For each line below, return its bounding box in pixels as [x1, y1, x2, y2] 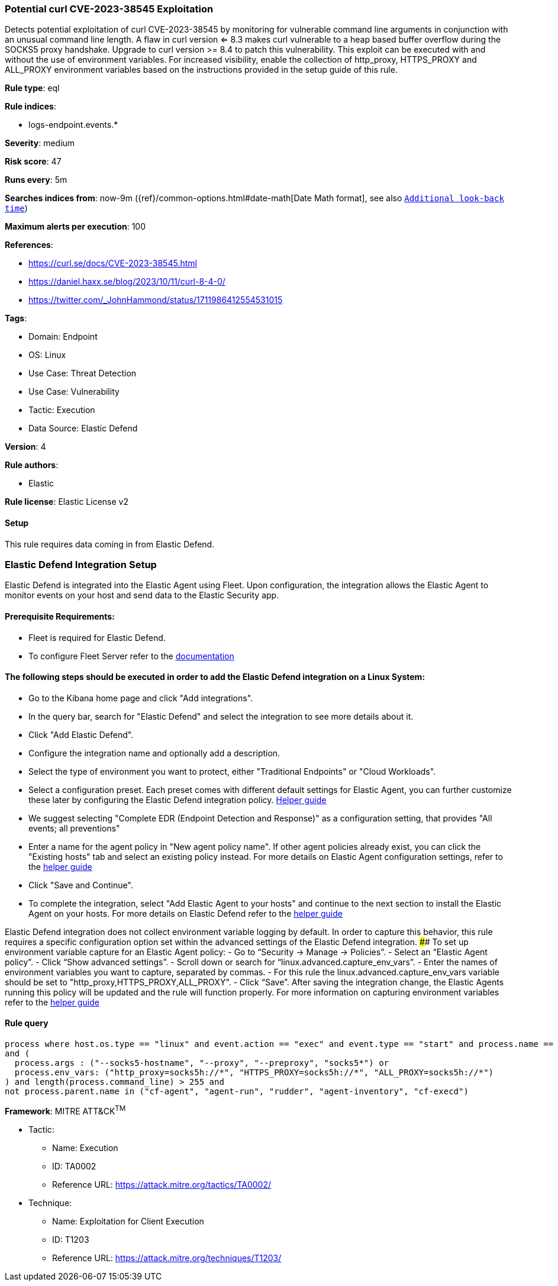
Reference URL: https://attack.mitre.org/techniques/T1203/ [52, 1252, 282, 1263]
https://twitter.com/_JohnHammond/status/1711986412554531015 [28, 295, 283, 305]
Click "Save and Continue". [28, 879, 133, 890]
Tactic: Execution [28, 405, 95, 415]
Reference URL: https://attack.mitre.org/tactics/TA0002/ [52, 1179, 272, 1190]
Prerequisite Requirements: [5, 611, 115, 621]
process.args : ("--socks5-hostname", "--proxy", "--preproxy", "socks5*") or [14, 1058, 389, 1068]
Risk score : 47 [5, 156, 62, 167]
